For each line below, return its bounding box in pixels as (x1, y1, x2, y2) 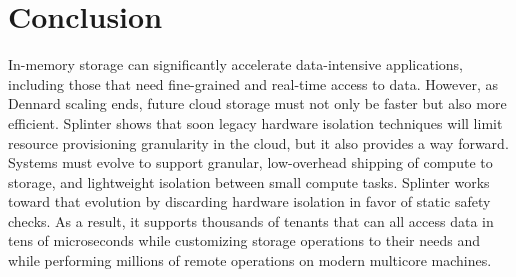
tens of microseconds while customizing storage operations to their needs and (8, 230, 480, 251)
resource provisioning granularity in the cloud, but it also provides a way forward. (8, 132, 509, 153)
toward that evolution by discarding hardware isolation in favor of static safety (8, 191, 491, 212)
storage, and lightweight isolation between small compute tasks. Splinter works (8, 171, 490, 192)
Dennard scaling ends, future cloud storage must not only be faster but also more (8, 93, 507, 114)
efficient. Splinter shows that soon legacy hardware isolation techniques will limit (8, 112, 503, 133)
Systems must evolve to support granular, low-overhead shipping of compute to (8, 152, 493, 173)
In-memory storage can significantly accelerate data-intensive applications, (8, 54, 464, 75)
